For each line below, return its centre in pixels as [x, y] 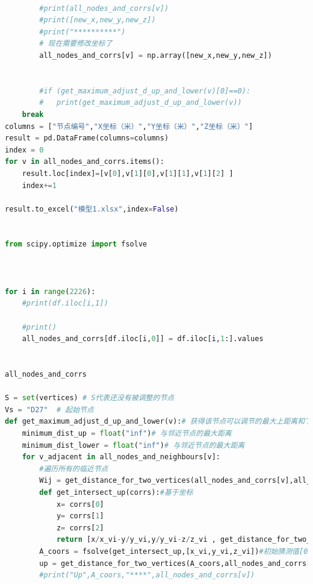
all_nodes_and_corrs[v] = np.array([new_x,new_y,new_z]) [156, 55]
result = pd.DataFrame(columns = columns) [87, 138]
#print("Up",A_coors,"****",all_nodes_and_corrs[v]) [147, 575]
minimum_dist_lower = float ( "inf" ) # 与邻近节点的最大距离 [133, 445]
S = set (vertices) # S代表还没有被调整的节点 [90, 398]
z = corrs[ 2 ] [80, 528]
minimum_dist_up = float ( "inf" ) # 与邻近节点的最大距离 [127, 433]
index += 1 [39, 185]
